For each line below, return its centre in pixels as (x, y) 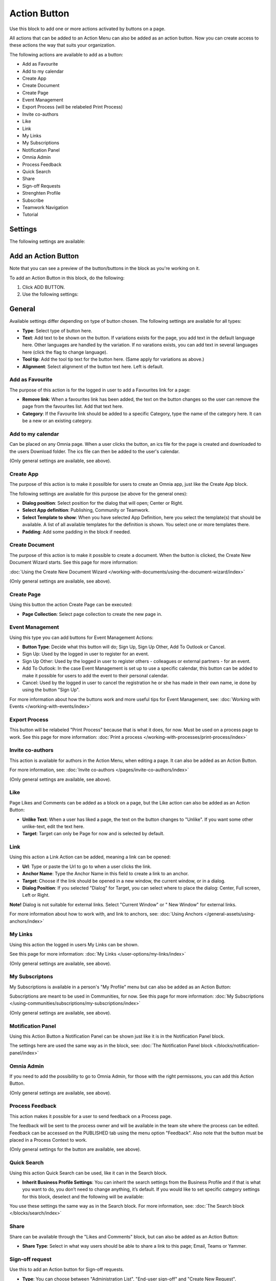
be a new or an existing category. (57, 421)
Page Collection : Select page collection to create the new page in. (92, 614)
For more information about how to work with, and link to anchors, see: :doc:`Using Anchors (106, 914)
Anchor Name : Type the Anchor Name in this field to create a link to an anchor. (106, 874)
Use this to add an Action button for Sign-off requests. (67, 1269)
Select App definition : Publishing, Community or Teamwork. (86, 510)
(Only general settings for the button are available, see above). (75, 1149)
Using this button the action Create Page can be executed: (71, 605)
